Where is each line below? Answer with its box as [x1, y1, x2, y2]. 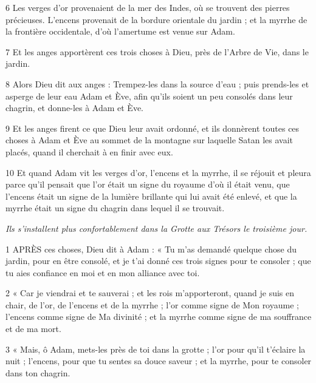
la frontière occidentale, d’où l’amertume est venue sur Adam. [5, 25, 235, 38]
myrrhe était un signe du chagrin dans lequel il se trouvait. [5, 202, 225, 214]
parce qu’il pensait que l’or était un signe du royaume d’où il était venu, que [5, 178, 290, 191]
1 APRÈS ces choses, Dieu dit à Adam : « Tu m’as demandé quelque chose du [5, 242, 297, 255]
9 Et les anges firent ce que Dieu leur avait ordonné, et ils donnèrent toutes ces [5, 121, 300, 134]
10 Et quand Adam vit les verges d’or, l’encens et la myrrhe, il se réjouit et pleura [5, 166, 311, 178]
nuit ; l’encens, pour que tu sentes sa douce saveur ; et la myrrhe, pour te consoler [5, 354, 312, 367]
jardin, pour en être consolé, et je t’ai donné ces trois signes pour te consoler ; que [5, 254, 311, 267]
